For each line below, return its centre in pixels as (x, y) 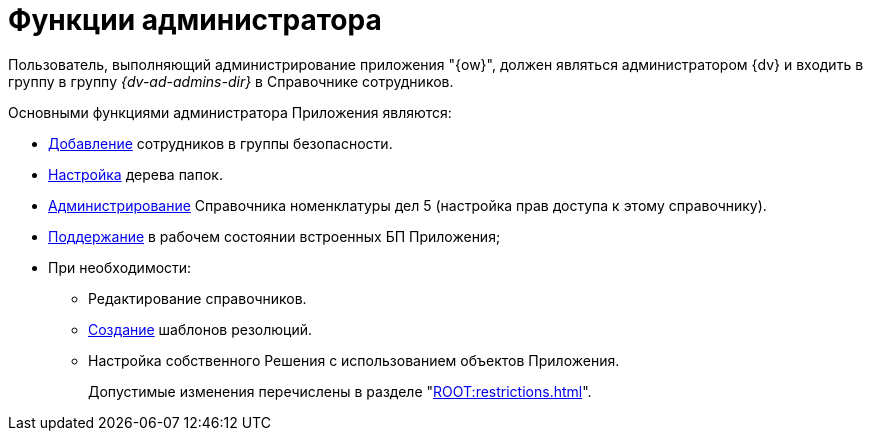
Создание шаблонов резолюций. (200, 329)
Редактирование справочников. (197, 298)
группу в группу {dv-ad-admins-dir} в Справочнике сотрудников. (231, 81)
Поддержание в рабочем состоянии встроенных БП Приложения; (274, 236)
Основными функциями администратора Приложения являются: (230, 112)
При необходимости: (120, 267)
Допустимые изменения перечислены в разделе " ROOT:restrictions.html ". (340, 391)
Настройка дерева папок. (135, 174)
